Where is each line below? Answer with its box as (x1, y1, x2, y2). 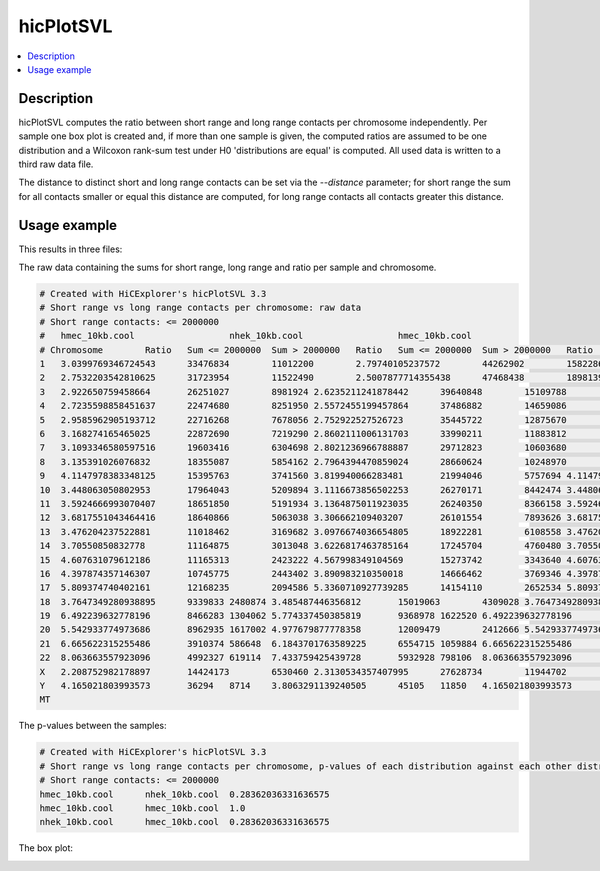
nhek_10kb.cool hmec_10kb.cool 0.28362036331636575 (39, 816, 330, 828)
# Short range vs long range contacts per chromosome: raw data (39, 302, 362, 314)
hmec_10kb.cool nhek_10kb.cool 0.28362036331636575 (39, 788, 330, 800)
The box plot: (18, 842, 74, 854)
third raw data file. (18, 158, 94, 170)
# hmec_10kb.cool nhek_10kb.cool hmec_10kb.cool (39, 330, 472, 342)
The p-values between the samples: (18, 720, 167, 732)
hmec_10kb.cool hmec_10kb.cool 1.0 (39, 802, 246, 814)
